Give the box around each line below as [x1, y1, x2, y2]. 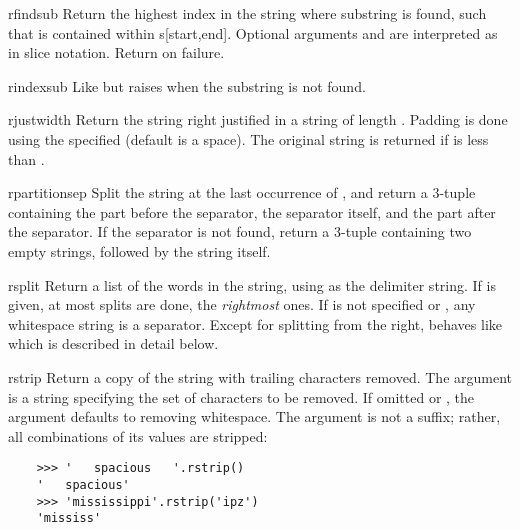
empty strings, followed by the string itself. [8, 240, 271, 261]
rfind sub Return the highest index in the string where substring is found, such [8, 3, 487, 23]
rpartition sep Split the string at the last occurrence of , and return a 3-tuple [8, 182, 476, 203]
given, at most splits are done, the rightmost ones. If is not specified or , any [8, 294, 476, 315]
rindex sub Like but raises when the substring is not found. [8, 75, 366, 96]
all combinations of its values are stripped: [8, 425, 268, 446]
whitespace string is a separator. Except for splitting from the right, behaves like [8, 313, 503, 334]
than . [8, 148, 45, 169]
